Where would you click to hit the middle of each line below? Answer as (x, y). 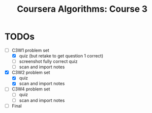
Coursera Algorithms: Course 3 (82, 9)
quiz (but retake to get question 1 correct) (61, 56)
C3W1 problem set (30, 50)
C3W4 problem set (31, 89)
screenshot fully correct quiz (48, 61)
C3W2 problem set (31, 73)
